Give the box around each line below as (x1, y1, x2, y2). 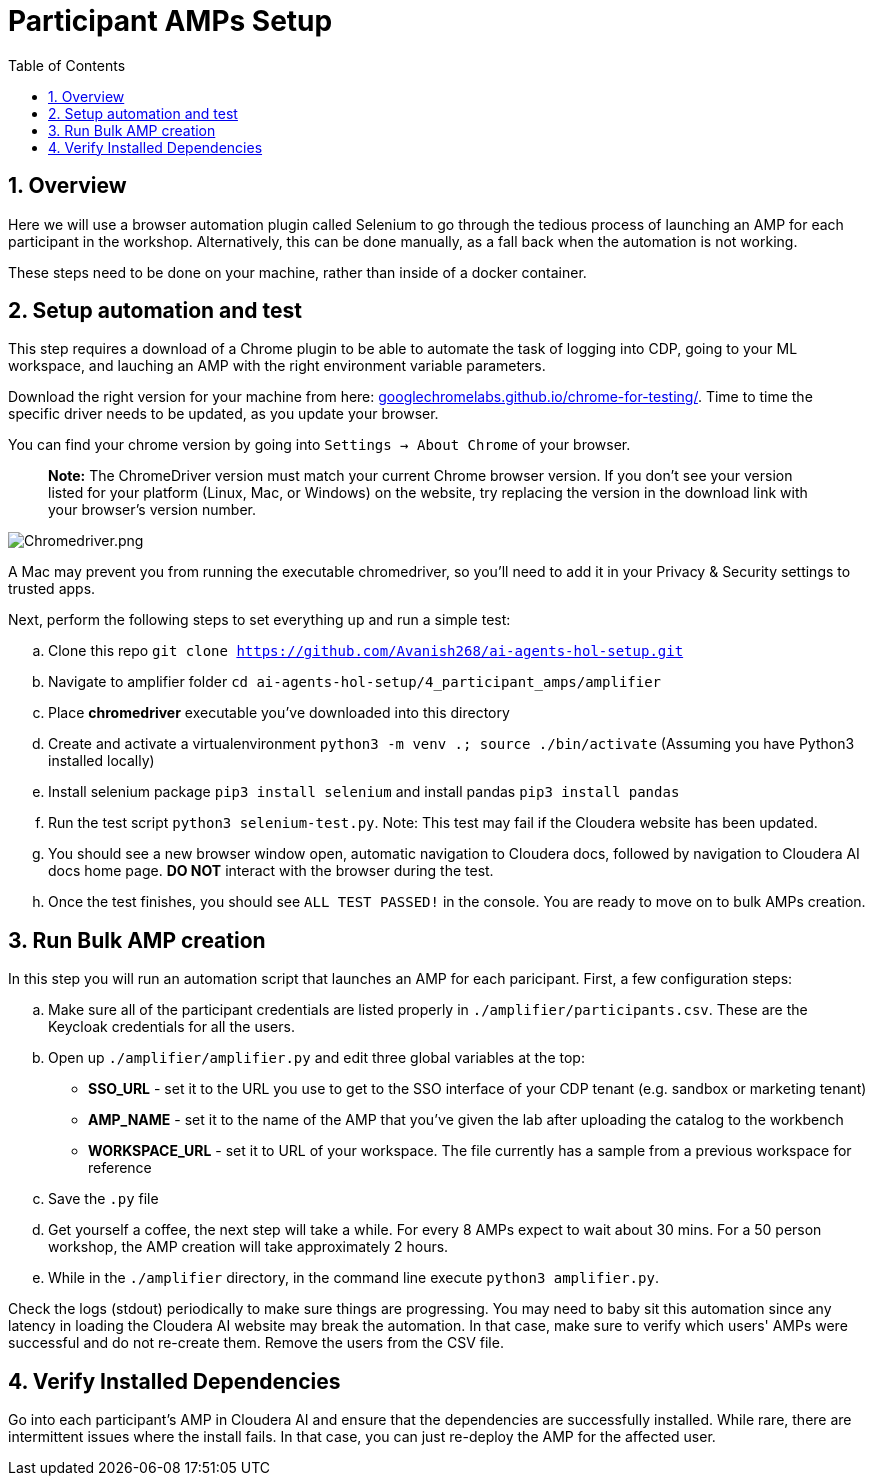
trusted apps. (8, 580, 96, 598)
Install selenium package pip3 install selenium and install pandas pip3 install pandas (48, 783, 680, 801)
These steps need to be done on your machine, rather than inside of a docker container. (8, 263, 587, 281)
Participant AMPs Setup (8, 4, 333, 38)
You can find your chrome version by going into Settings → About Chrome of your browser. (8, 436, 631, 454)
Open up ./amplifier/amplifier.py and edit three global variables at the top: (48, 1049, 585, 1067)
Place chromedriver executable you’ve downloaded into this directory (48, 704, 510, 722)
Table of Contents (8, 56, 126, 74)
